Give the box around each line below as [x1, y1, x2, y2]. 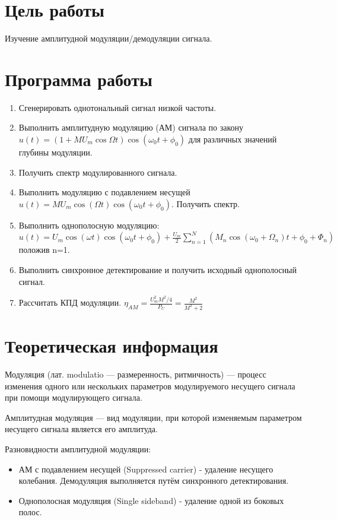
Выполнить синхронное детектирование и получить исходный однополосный [18, 264, 297, 275]
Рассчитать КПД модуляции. [18, 296, 122, 309]
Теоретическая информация [5, 334, 218, 358]
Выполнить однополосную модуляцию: [18, 218, 160, 231]
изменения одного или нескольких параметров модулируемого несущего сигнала [5, 379, 295, 392]
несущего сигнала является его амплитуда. [5, 423, 158, 435]
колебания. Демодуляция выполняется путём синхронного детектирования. [18, 474, 289, 487]
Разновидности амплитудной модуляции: [5, 443, 151, 455]
